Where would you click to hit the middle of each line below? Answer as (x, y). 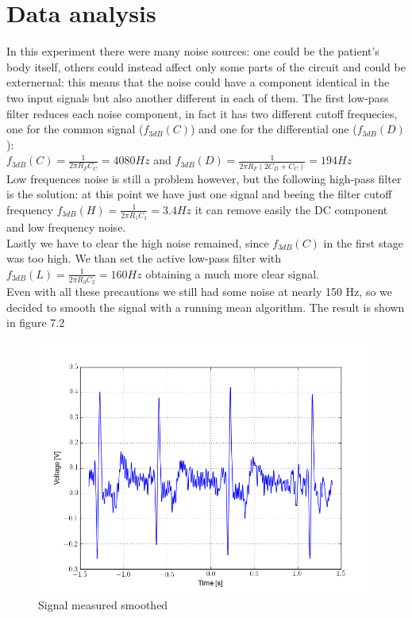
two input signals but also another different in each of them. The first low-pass (198, 97)
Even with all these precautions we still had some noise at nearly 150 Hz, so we (199, 292)
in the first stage (364, 242)
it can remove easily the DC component (291, 209)
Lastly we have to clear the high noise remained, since (138, 242)
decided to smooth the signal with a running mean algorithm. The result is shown (206, 307)
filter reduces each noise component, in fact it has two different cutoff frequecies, (202, 113)
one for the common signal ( (75, 129)
